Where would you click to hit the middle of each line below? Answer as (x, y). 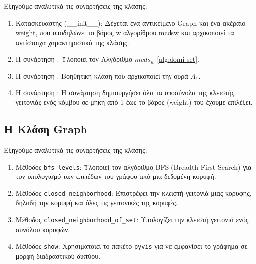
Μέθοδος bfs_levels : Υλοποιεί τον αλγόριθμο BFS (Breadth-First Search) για (133, 166)
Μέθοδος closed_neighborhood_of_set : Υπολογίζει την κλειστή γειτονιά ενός (132, 220)
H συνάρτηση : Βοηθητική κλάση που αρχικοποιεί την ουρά (102, 75)
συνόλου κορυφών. (43, 229)
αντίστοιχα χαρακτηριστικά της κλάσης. (72, 42)
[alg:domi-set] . (178, 59)
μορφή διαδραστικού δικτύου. (58, 255)
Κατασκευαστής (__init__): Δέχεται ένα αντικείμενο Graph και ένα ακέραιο (130, 23)
